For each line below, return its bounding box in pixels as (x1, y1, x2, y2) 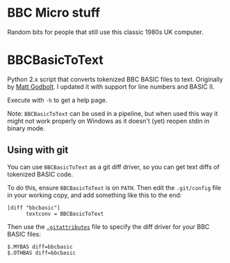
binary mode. (7, 124, 45, 133)
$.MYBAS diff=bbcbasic (7, 243, 73, 251)
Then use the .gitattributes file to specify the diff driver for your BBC (7, 222, 210, 230)
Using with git (7, 144, 69, 156)
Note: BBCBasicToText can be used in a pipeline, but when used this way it (7, 109, 218, 117)
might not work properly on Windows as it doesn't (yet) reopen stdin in (7, 117, 210, 125)
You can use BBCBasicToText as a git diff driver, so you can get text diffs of (7, 162, 220, 171)
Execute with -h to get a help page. (7, 96, 108, 104)
